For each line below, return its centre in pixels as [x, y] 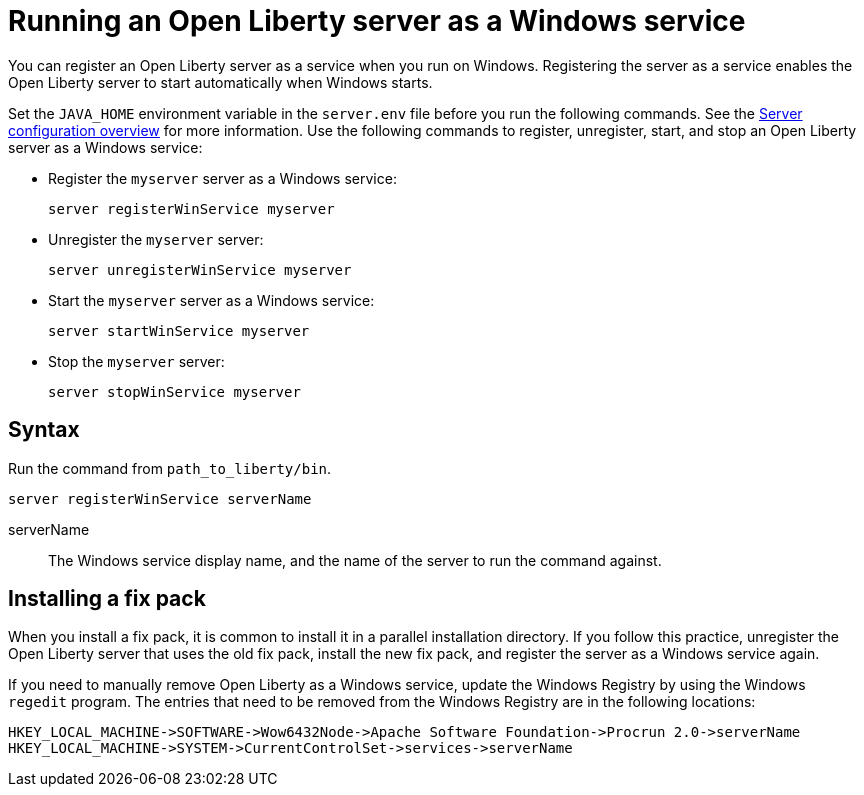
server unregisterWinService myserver [200, 269]
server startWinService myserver [179, 330]
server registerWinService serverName [160, 498]
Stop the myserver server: [136, 361]
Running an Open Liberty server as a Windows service [377, 21]
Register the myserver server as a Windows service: [222, 178]
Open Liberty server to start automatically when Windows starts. [220, 82]
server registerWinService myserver [191, 208]
